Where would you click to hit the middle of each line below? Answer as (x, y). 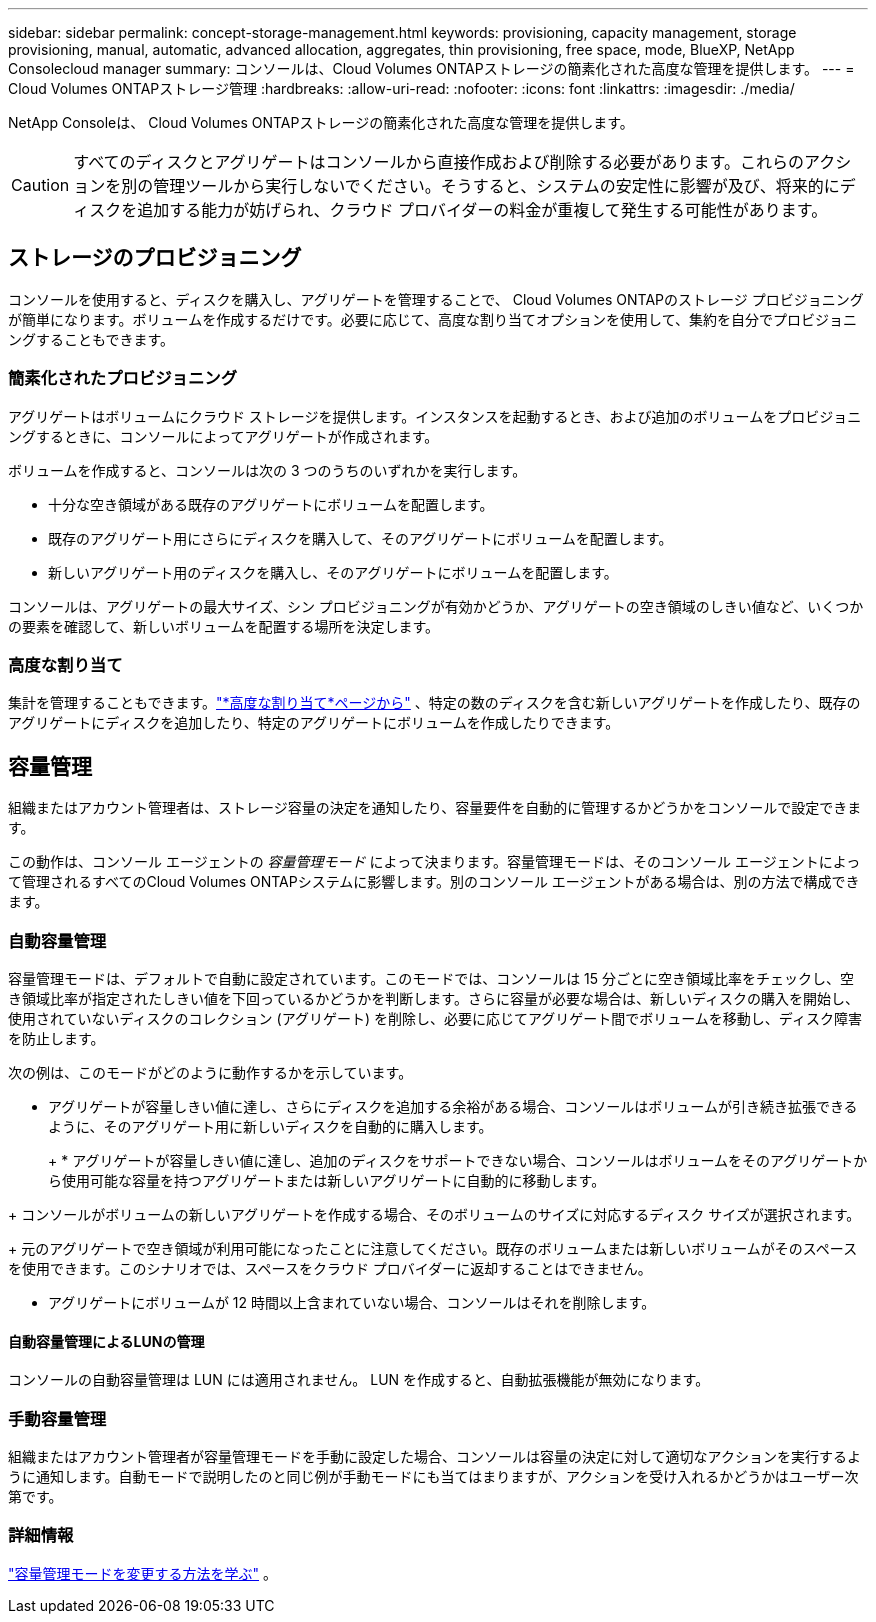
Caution (40, 185)
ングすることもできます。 (91, 339)
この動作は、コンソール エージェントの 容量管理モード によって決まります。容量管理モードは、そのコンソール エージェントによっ (434, 862)
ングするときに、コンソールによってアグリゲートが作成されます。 (223, 436)
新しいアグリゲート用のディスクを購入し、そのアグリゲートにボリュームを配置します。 (333, 572)
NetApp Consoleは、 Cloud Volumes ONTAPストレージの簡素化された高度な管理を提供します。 (321, 122)
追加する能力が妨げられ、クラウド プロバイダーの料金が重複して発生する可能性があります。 (482, 210)
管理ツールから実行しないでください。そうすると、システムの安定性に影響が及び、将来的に (496, 186)
